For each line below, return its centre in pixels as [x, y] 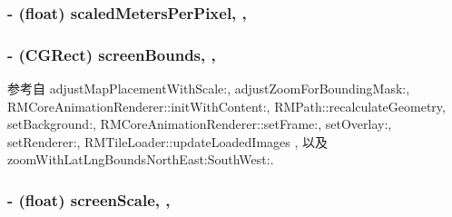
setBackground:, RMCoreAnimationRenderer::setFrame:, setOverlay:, [200, 124]
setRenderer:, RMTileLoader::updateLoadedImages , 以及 [167, 141]
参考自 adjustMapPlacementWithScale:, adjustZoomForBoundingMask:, [209, 89]
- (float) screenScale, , [89, 199]
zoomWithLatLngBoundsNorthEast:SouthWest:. [141, 159]
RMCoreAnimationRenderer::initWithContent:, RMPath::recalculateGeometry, [226, 106]
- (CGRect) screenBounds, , [112, 54]
